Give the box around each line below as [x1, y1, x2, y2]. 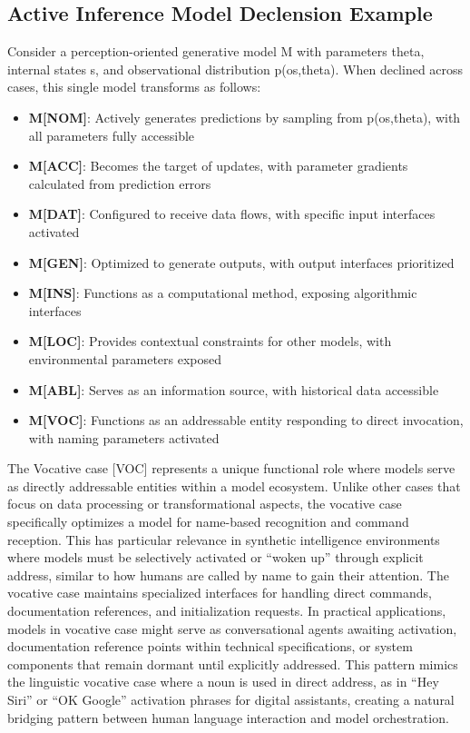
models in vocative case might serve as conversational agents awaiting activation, [7, 619, 457, 638]
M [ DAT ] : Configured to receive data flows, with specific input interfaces [28, 204, 436, 223]
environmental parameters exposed [28, 349, 222, 368]
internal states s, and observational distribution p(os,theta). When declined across [7, 59, 464, 78]
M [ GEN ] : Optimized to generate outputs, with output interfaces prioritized [28, 253, 455, 272]
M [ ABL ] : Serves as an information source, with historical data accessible [28, 380, 439, 399]
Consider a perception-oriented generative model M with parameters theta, [7, 42, 425, 61]
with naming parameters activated [28, 428, 220, 447]
